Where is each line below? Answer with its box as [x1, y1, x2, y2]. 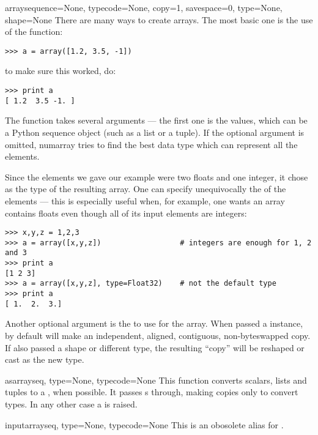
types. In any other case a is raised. [5, 397, 138, 410]
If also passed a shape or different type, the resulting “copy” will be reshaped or [5, 341, 305, 354]
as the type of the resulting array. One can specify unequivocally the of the [5, 182, 286, 195]
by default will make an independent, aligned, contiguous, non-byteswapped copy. [5, 329, 311, 341]
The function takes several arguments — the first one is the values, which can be [5, 114, 308, 127]
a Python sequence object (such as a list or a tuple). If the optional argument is [5, 125, 305, 138]
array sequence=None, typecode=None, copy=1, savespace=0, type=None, [5, 1, 283, 13]
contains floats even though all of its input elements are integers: [5, 206, 247, 219]
